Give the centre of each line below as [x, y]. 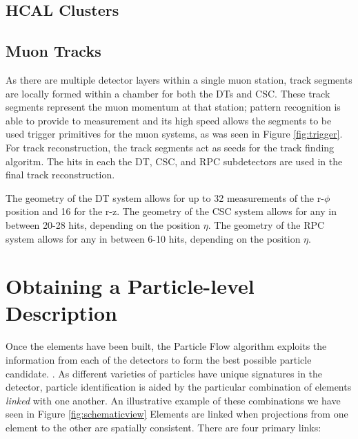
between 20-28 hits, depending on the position [103, 224]
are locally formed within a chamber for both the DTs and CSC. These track [168, 93]
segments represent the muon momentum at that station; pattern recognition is [173, 107]
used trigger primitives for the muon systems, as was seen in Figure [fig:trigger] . [174, 134]
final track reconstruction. [60, 175]
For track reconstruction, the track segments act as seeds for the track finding [170, 147]
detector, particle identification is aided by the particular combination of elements [179, 387]
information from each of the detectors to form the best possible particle [159, 360]
